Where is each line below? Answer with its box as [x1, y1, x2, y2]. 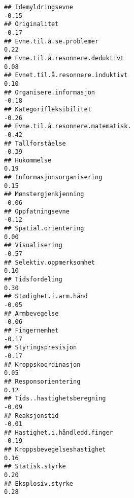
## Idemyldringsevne [4, 4, 74, 11]
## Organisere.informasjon [4, 88, 95, 96]
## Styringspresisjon [4, 344, 77, 351]
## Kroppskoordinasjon [4, 361, 81, 368]
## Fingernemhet [4, 326, 59, 334]
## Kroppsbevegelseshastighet [4, 446, 106, 454]
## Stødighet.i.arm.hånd [4, 293, 88, 300]
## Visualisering [4, 242, 62, 249]
